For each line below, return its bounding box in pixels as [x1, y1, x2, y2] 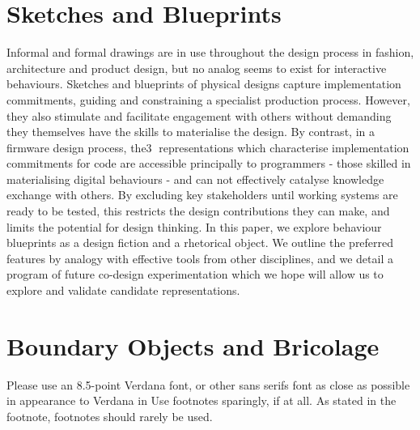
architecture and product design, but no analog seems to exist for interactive [6, 59, 387, 76]
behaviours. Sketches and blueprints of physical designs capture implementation [6, 75, 401, 92]
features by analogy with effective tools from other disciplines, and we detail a [6, 249, 393, 266]
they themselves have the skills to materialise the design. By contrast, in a [6, 123, 375, 140]
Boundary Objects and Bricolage [6, 329, 380, 362]
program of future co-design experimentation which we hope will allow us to [6, 266, 384, 283]
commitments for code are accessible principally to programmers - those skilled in [6, 155, 411, 172]
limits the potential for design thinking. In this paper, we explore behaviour [6, 218, 382, 235]
